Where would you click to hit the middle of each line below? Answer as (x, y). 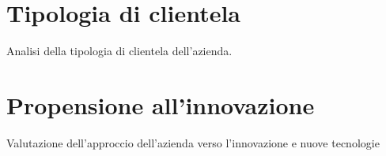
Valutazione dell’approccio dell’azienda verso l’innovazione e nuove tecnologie (193, 142)
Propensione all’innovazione (161, 104)
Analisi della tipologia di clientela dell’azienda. (119, 51)
